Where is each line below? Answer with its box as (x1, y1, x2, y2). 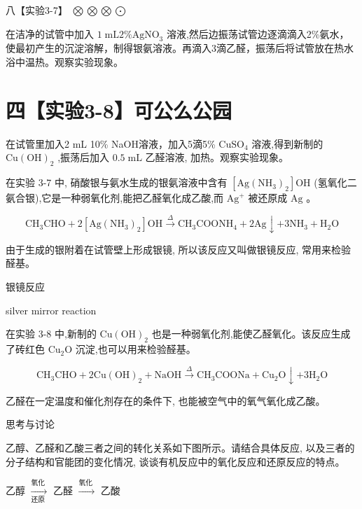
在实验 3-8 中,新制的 (6, 326, 97, 341)
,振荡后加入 (57, 150, 110, 165)
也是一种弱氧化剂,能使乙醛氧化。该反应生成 (151, 326, 351, 341)
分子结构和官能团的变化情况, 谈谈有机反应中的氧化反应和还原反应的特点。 (6, 454, 345, 468)
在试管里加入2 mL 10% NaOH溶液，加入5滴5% (6, 136, 216, 151)
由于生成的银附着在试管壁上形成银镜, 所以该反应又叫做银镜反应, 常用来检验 (6, 242, 351, 256)
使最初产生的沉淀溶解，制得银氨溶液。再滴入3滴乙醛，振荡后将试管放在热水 (6, 41, 354, 55)
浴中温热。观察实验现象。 (6, 54, 123, 69)
